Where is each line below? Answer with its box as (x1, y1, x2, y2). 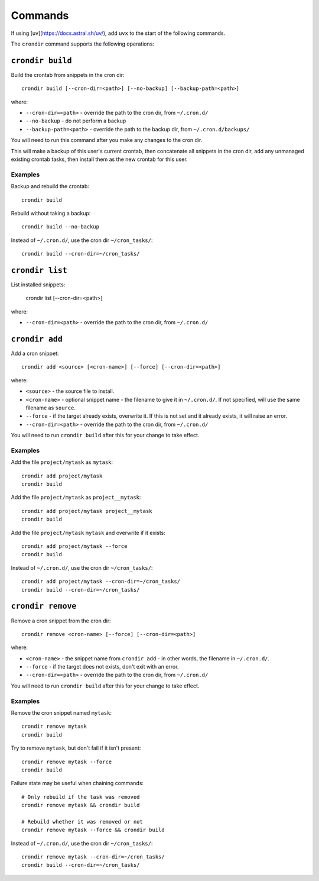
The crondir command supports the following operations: (11, 40, 155, 47)
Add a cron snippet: (11, 350, 59, 357)
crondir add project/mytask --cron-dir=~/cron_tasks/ (21, 578, 180, 585)
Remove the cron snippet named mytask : (11, 709, 112, 716)
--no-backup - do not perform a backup (25, 117, 126, 124)
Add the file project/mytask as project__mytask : (11, 494, 141, 501)
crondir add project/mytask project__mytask (21, 508, 153, 514)
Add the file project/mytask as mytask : (11, 459, 113, 466)
